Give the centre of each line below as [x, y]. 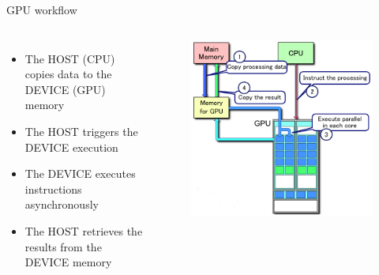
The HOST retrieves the [84, 230]
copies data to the [68, 74]
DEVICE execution [71, 147]
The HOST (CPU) [70, 58]
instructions [53, 188]
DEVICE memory [68, 262]
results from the [63, 246]
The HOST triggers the [81, 131]
